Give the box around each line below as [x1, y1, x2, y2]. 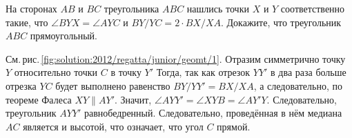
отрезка [6, 78, 37, 92]
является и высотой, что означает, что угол [23, 119, 204, 133]
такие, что [6, 14, 48, 29]
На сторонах [6, 1, 57, 15]
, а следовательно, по [253, 78, 342, 92]
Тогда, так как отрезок [156, 65, 251, 79]
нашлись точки [186, 1, 249, 15]
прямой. [217, 119, 251, 133]
